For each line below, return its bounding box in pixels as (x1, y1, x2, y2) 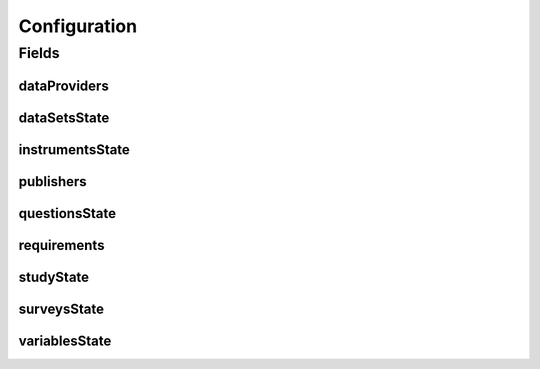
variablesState (18, 332, 112, 349)
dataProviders (18, 77, 109, 94)
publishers (18, 173, 87, 190)
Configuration (18, 15, 138, 37)
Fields (18, 44, 60, 62)
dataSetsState (18, 109, 110, 126)
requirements (18, 236, 105, 254)
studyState (18, 268, 90, 285)
